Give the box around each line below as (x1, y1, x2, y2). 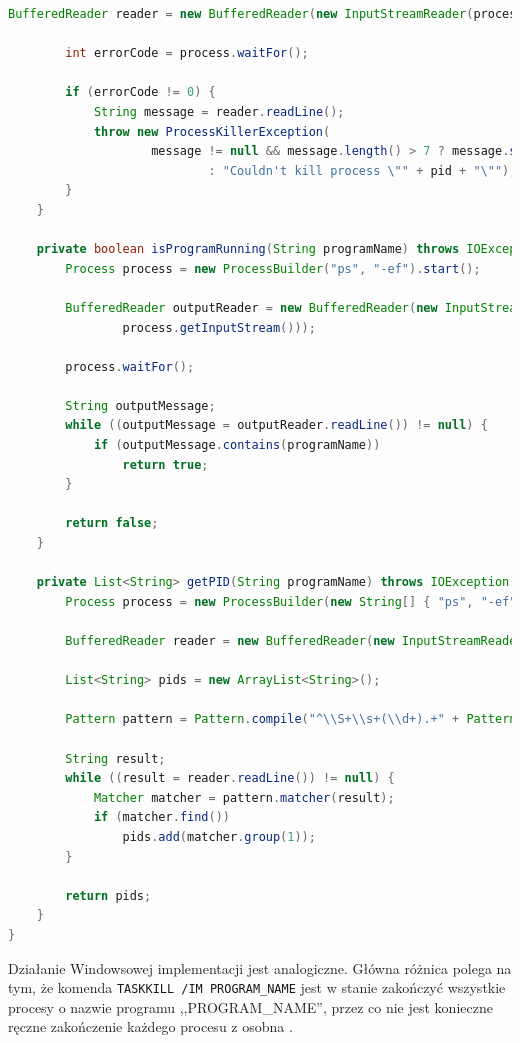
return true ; (122, 457, 209, 472)
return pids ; (65, 888, 152, 903)
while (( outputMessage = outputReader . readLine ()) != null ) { (65, 418, 488, 433)
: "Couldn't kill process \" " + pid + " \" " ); (208, 163, 517, 178)
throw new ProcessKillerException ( (93, 124, 331, 139)
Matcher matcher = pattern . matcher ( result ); (93, 790, 395, 805)
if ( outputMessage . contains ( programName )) (93, 438, 381, 453)
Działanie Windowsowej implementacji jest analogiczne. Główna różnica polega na (8, 957, 512, 978)
